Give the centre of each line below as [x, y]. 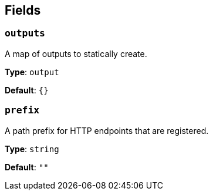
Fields [23, 10]
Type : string [32, 149]
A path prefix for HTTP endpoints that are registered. [107, 130]
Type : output [32, 72]
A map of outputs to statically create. [76, 53]
